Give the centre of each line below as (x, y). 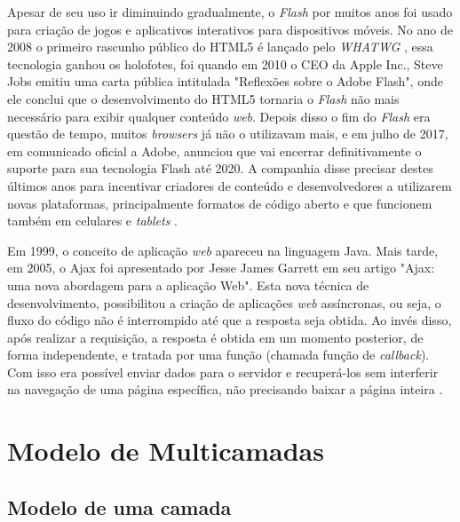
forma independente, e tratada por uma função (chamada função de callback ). (218, 355)
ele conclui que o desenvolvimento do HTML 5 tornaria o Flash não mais (203, 98)
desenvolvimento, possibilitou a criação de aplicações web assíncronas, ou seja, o (224, 302)
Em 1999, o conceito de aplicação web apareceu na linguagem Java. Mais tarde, (223, 250)
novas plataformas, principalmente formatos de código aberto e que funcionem (220, 203)
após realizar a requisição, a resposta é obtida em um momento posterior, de (215, 337)
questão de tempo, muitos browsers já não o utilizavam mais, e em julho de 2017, (228, 134)
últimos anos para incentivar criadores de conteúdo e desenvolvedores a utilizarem (230, 185)
